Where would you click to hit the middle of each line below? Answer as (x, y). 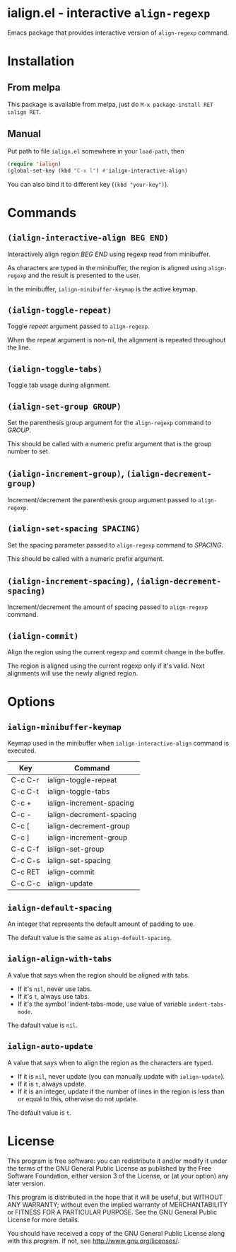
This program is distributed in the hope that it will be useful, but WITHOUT (115, 1197)
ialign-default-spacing (60, 908)
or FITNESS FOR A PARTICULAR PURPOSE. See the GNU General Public (112, 1212)
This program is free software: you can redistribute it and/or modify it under (117, 1161)
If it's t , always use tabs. (53, 996)
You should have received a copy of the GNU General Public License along (116, 1233)
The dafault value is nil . (42, 1025)
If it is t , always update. (52, 1084)
